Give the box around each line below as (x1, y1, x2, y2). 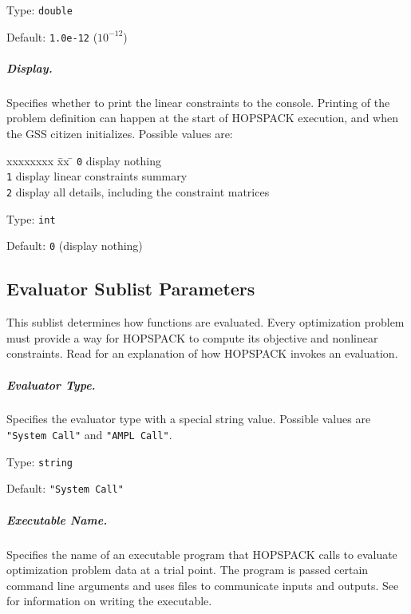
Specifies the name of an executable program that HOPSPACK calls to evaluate (6, 545, 397, 562)
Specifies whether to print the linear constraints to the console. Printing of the (6, 93, 390, 110)
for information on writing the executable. (6, 592, 212, 609)
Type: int (6, 210, 56, 227)
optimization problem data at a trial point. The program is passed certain (6, 561, 369, 578)
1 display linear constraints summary (6, 168, 188, 184)
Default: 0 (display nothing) (6, 237, 143, 254)
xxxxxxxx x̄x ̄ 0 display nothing (6, 152, 161, 168)
